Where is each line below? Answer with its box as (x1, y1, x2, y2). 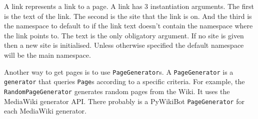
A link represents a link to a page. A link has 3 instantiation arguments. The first (4, 1, 254, 11)
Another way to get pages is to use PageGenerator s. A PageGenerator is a (4, 66, 233, 77)
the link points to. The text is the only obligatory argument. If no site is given (4, 30, 244, 40)
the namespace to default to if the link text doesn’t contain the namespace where (4, 20, 253, 31)
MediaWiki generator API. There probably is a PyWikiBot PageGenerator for (4, 96, 244, 106)
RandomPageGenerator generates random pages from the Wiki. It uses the (4, 86, 230, 96)
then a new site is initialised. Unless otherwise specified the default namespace (4, 40, 244, 50)
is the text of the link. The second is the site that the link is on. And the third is (4, 10, 252, 21)
